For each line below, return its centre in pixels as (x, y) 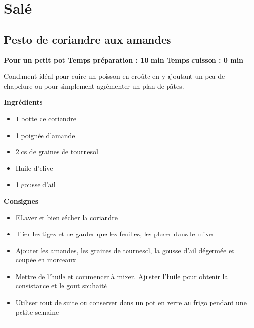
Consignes (21, 200)
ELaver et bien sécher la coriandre (66, 217)
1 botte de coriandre (46, 118)
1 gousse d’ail (35, 184)
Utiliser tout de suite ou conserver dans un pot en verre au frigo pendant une (131, 302)
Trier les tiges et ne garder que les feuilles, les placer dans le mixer (115, 234)
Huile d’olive (34, 168)
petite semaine (37, 312)
